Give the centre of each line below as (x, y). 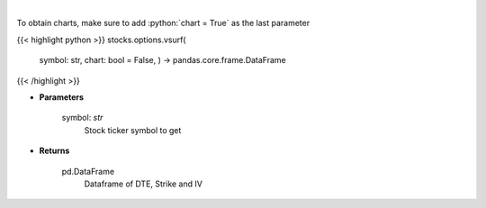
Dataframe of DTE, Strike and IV (143, 184)
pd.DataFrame (88, 171)
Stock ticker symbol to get (133, 130)
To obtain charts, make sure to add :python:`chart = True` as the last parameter (163, 23)
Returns (54, 151)
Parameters (62, 97)
